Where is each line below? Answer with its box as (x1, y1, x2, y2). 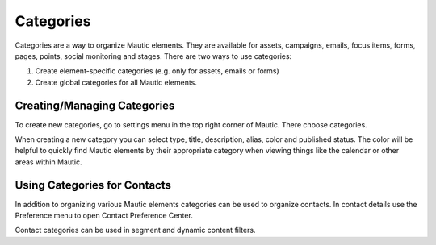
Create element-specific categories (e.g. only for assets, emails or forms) (35, 66, 280, 76)
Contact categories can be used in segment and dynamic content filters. (15, 226, 256, 235)
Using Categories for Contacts (15, 178, 172, 192)
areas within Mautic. (15, 157, 82, 167)
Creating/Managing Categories (15, 98, 175, 112)
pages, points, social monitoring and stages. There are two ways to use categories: (15, 51, 292, 60)
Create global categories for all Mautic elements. (35, 77, 198, 87)
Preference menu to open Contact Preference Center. (15, 210, 193, 221)
